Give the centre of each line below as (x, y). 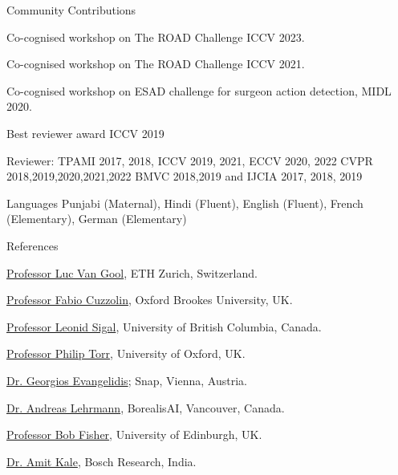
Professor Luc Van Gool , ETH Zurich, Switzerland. (132, 272)
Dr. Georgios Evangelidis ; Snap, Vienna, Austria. (127, 380)
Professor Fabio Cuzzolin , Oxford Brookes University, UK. (150, 300)
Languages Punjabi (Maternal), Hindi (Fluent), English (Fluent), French (185, 203)
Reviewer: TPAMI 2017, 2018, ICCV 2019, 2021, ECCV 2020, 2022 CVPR (190, 160)
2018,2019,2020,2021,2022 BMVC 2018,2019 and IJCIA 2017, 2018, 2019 (185, 176)
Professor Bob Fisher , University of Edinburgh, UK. (134, 434)
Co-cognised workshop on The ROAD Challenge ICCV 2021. (156, 64)
